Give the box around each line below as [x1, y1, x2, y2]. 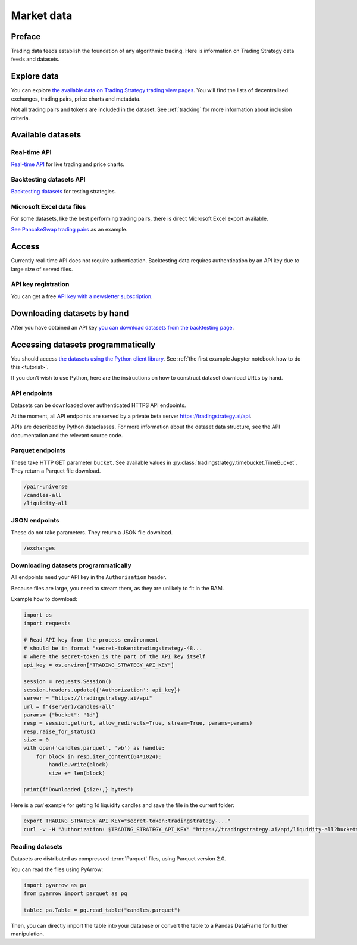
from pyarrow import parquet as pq [23, 890, 127, 897]
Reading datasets [11, 843, 63, 851]
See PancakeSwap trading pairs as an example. [11, 226, 128, 233]
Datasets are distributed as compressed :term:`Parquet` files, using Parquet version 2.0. [11, 855, 226, 862]
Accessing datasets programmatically [11, 339, 156, 349]
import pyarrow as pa [23, 881, 87, 888]
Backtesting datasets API [11, 176, 86, 184]
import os [23, 612, 52, 618]
